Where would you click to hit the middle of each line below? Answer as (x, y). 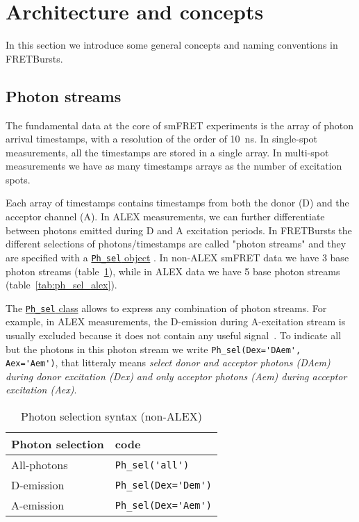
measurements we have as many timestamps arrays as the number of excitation (174, 166)
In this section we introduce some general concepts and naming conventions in (172, 45)
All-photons (40, 465)
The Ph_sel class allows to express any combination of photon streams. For (166, 308)
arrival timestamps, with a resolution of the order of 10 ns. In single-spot (162, 139)
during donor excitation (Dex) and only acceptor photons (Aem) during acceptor (176, 376)
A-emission (38, 505)
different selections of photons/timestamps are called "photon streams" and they (176, 244)
